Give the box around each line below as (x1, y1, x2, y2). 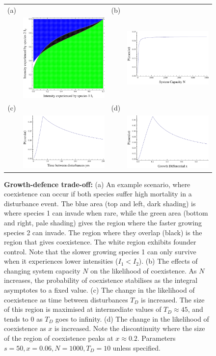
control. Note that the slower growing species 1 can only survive (4, 246, 196, 256)
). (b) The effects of (138, 256, 198, 266)
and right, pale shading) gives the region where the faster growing (4, 217, 202, 227)
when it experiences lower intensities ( (4, 256, 118, 266)
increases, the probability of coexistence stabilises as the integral (4, 275, 198, 285)
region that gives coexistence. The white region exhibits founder (4, 237, 196, 247)
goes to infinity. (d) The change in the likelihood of (55, 313, 209, 324)
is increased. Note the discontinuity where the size (54, 323, 205, 333)
